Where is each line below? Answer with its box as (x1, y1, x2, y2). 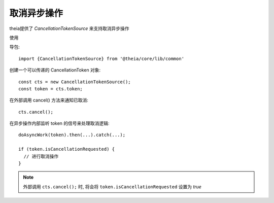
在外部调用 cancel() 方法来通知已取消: (9, 97, 88, 104)
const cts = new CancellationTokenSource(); (18, 79, 131, 85)
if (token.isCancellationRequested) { (18, 146, 115, 152)
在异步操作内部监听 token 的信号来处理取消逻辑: (9, 120, 110, 126)
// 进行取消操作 (23, 153, 59, 159)
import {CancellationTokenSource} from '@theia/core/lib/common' (18, 56, 185, 61)
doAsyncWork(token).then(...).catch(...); (18, 132, 126, 138)
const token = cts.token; (18, 86, 83, 91)
